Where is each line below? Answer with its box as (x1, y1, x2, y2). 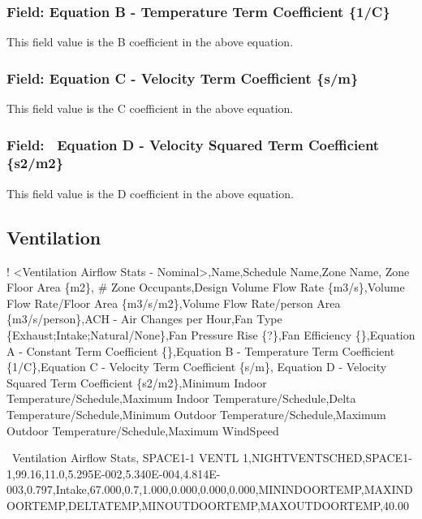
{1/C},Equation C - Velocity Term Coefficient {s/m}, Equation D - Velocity (6, 358, 387, 375)
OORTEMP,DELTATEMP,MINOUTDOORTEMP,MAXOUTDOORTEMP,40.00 (6, 496, 409, 513)
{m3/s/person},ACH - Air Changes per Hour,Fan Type (6, 310, 282, 327)
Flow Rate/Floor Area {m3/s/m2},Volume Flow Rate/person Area (6, 294, 341, 311)
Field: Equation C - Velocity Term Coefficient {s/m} (6, 67, 359, 88)
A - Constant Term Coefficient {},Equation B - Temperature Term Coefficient (6, 342, 395, 359)
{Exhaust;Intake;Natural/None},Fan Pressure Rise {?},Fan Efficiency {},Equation (6, 326, 416, 343)
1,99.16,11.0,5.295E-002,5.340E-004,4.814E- (6, 465, 221, 482)
